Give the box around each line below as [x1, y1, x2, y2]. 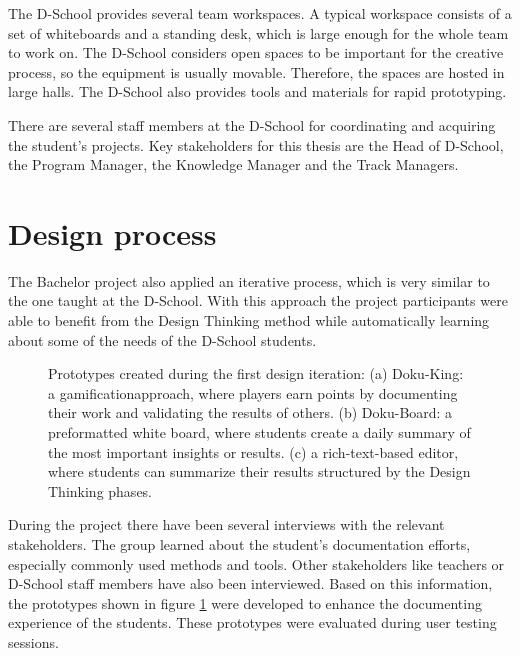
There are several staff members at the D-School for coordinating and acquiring [8, 114, 496, 135]
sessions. [8, 631, 59, 652]
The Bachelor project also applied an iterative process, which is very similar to [8, 270, 490, 291]
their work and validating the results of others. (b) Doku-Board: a [48, 402, 453, 423]
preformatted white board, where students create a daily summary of [48, 422, 471, 443]
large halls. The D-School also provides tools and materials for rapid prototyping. [8, 81, 507, 102]
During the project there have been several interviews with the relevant [8, 514, 445, 535]
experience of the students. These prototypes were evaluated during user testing [8, 612, 497, 633]
